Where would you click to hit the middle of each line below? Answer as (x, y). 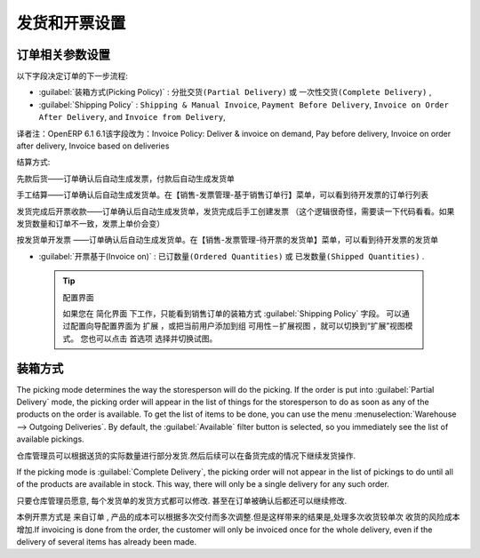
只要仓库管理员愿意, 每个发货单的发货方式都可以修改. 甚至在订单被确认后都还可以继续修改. (181, 500)
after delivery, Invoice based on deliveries (93, 146)
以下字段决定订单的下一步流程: (72, 76)
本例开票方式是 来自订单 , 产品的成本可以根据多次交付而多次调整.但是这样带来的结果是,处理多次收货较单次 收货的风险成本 (238, 517)
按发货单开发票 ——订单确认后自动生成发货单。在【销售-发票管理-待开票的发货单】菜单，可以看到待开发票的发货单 (228, 240)
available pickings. (50, 439)
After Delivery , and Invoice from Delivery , (132, 117)
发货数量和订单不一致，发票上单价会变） (90, 223)
